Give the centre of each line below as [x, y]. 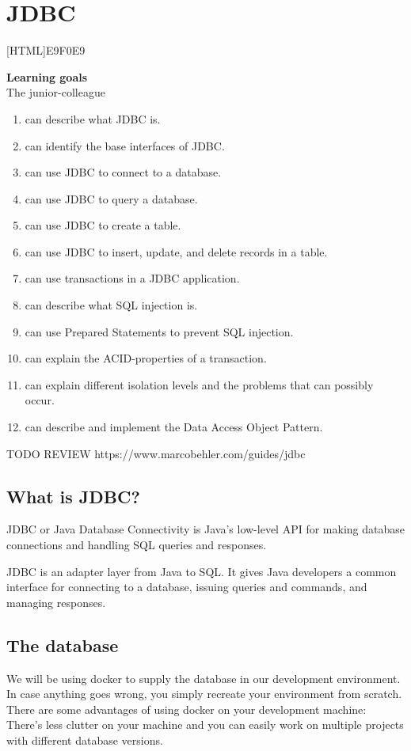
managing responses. [56, 602]
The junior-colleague [56, 92]
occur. [40, 400]
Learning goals [47, 76]
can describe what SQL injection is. [111, 305]
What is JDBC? [73, 496]
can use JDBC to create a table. [103, 225]
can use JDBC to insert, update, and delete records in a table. [176, 251]
